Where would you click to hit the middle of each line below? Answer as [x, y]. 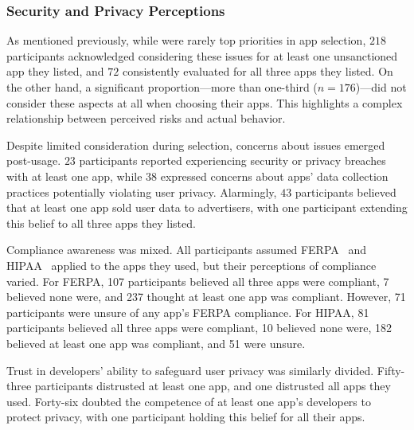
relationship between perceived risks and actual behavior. [146, 118]
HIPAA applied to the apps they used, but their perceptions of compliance [191, 265]
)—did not [381, 87]
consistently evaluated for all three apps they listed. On [258, 71]
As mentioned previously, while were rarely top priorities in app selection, [186, 40]
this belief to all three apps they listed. [101, 223]
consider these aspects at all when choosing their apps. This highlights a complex [205, 102]
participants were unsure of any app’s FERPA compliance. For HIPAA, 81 [188, 312]
